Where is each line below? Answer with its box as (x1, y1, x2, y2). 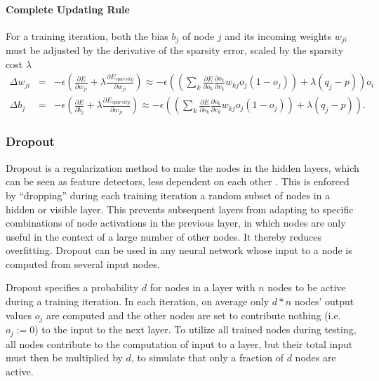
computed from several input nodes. (6, 256, 160, 271)
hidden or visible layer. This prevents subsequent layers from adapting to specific (6, 201, 354, 216)
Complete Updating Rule (6, 1, 130, 16)
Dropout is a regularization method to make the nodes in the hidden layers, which (6, 160, 359, 175)
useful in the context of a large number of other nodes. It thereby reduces (6, 229, 321, 243)
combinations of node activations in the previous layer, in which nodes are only (6, 215, 346, 230)
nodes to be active (267, 280, 346, 295)
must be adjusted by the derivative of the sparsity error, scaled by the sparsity (6, 43, 344, 58)
